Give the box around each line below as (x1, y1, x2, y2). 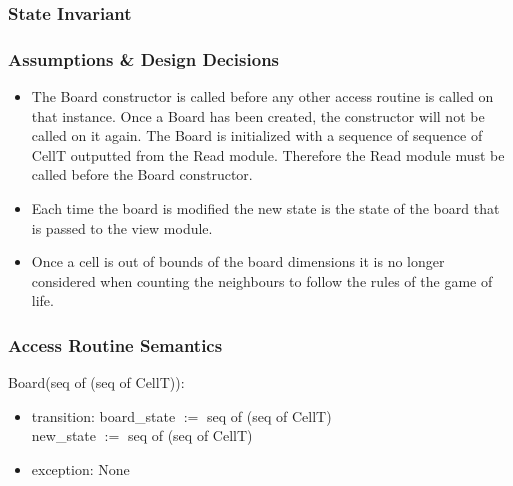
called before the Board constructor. (31, 164, 253, 185)
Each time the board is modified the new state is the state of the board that (31, 198, 500, 219)
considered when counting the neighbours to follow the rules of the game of (31, 270, 493, 291)
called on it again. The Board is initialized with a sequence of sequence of (31, 125, 483, 146)
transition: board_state (31, 405, 176, 426)
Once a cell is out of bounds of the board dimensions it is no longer (31, 251, 445, 272)
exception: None (31, 459, 130, 479)
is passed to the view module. (31, 217, 213, 238)
